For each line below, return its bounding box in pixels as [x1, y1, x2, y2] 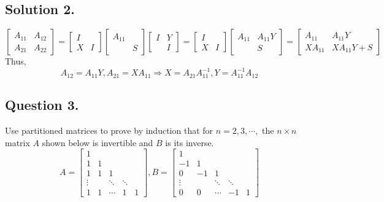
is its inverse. [165, 136, 214, 149]
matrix [5, 136, 30, 149]
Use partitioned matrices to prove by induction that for [5, 123, 213, 136]
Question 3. [5, 95, 79, 114]
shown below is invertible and [42, 136, 153, 149]
